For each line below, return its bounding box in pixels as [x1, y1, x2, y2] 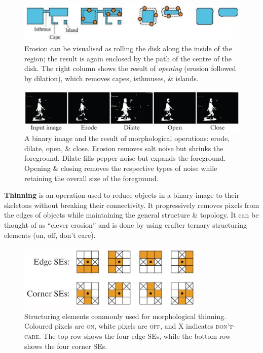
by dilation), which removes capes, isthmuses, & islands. [24, 73, 199, 84]
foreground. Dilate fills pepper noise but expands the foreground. [24, 153, 226, 163]
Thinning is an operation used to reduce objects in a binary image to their [4, 190, 240, 200]
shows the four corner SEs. [24, 340, 107, 351]
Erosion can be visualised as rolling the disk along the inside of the [24, 43, 232, 54]
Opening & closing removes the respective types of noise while [24, 163, 217, 173]
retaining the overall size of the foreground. [24, 172, 159, 183]
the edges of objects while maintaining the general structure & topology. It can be [4, 209, 259, 220]
